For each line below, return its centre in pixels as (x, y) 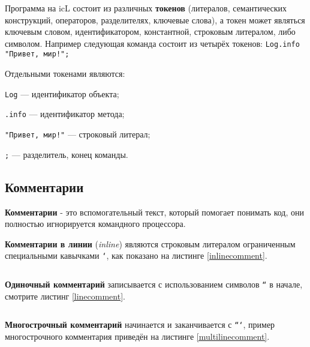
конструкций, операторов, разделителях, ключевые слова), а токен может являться (155, 20)
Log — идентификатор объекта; (62, 93)
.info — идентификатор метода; (65, 114)
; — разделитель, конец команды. (67, 154)
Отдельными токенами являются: (65, 74)
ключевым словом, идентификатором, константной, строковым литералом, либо (150, 32)
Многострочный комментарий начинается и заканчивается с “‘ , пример (140, 324)
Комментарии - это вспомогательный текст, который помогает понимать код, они (154, 212)
